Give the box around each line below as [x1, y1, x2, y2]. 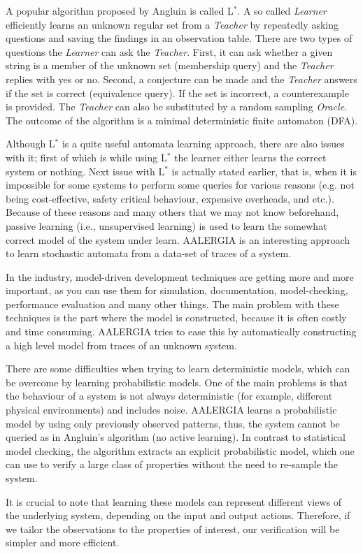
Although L [6, 136, 55, 151]
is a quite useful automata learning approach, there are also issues [62, 136, 345, 151]
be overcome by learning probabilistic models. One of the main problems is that [6, 374, 348, 389]
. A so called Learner [237, 3, 327, 17]
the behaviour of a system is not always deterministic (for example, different [6, 388, 333, 403]
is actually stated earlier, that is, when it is [171, 163, 357, 178]
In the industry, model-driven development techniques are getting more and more [6, 269, 354, 284]
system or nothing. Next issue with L [6, 163, 165, 178]
